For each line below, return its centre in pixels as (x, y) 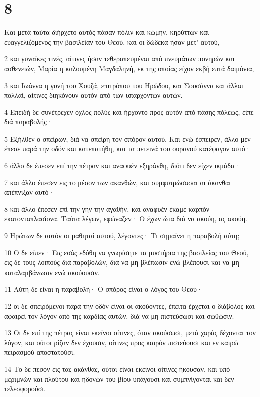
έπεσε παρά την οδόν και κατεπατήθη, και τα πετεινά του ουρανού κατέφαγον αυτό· (127, 148)
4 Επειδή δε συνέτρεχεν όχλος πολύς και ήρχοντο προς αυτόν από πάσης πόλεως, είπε (129, 112)
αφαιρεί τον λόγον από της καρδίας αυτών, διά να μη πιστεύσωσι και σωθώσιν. (119, 315)
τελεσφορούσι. (25, 389)
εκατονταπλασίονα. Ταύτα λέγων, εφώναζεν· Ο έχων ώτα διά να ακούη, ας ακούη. (126, 219)
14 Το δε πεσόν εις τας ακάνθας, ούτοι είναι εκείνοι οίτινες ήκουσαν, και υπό (117, 369)
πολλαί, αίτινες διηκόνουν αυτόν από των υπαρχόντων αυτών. (93, 95)
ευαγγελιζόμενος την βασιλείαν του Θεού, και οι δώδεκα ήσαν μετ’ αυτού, (112, 41)
